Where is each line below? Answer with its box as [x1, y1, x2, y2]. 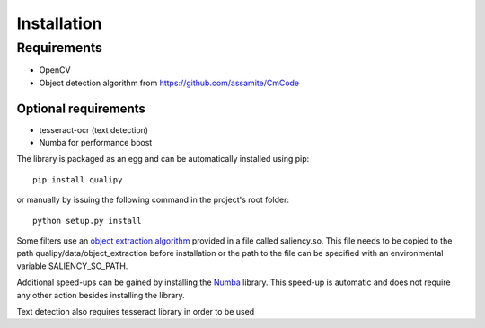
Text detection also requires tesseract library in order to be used [16, 306, 255, 316]
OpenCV [39, 65, 71, 75]
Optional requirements [16, 101, 145, 116]
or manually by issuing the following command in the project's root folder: [16, 194, 289, 206]
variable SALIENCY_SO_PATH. [16, 261, 128, 271]
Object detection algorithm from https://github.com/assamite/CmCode [39, 77, 300, 88]
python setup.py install [32, 216, 142, 226]
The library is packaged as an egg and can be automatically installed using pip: [16, 154, 310, 164]
